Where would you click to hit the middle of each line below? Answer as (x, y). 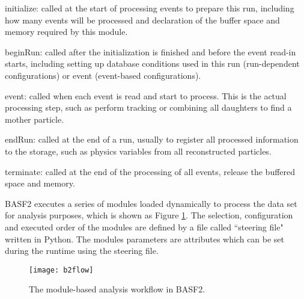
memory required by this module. (66, 32)
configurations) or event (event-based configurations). (103, 75)
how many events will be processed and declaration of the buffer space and (142, 20)
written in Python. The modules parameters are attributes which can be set (145, 239)
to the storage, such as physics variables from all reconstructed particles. (138, 151)
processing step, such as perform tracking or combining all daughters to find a (148, 107)
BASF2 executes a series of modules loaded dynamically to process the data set (151, 203)
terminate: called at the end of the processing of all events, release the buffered (150, 171)
